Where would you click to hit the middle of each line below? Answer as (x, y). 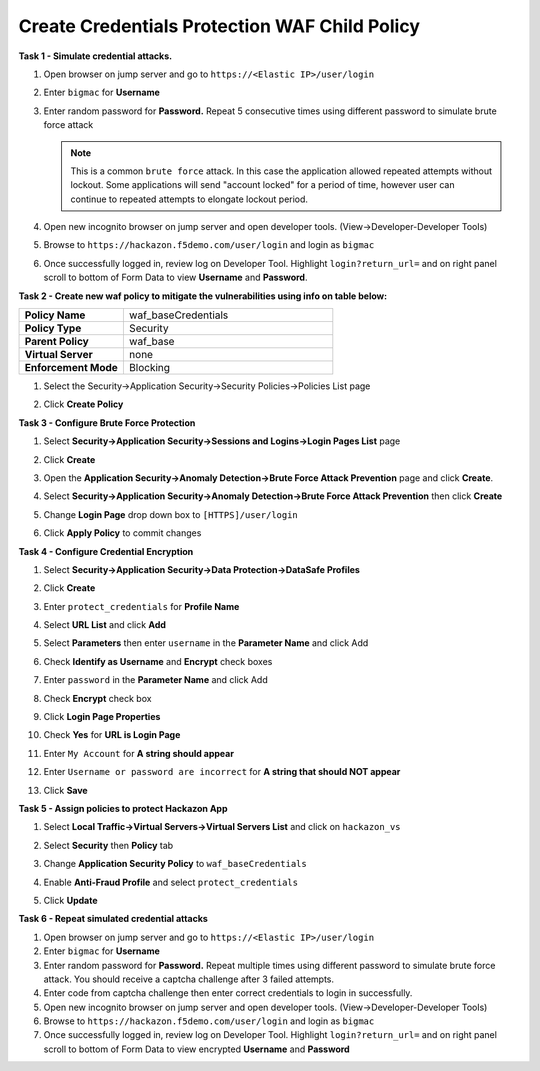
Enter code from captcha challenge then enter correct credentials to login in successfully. (228, 993)
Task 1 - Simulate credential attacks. (95, 56)
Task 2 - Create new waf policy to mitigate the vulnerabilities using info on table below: (203, 296)
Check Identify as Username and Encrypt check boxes (158, 661)
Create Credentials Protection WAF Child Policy (219, 26)
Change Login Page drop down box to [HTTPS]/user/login (171, 514)
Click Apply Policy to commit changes (122, 533)
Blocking (149, 368)
